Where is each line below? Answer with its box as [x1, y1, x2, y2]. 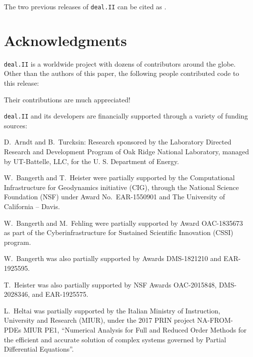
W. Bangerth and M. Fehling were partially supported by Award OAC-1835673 [4, 217, 243, 228]
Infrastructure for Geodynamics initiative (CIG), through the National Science [4, 182, 239, 192]
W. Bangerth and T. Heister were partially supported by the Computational [4, 172, 235, 183]
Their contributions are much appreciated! [4, 94, 130, 104]
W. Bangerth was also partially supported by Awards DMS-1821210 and [4, 253, 222, 263]
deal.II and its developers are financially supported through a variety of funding [4, 111, 248, 121]
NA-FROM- [197, 315, 233, 325]
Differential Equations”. [4, 344, 74, 354]
